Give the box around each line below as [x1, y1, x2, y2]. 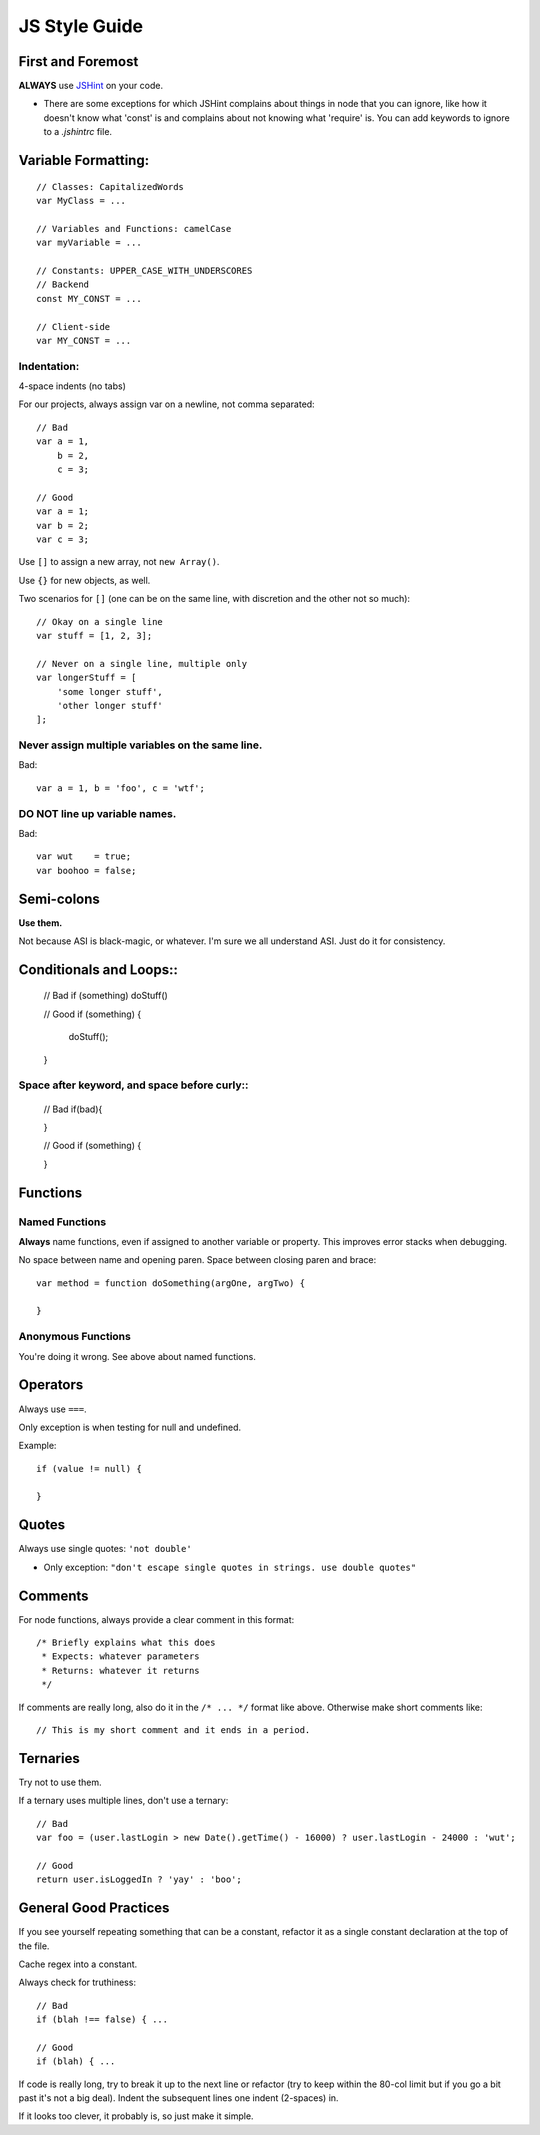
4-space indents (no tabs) [18, 380, 127, 392]
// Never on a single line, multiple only [36, 658, 248, 669]
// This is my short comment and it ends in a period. [36, 1725, 311, 1735]
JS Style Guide [18, 15, 144, 37]
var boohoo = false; [36, 865, 137, 876]
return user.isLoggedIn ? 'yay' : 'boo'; [36, 1874, 242, 1885]
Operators [18, 1376, 84, 1394]
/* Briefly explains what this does [36, 1637, 216, 1649]
